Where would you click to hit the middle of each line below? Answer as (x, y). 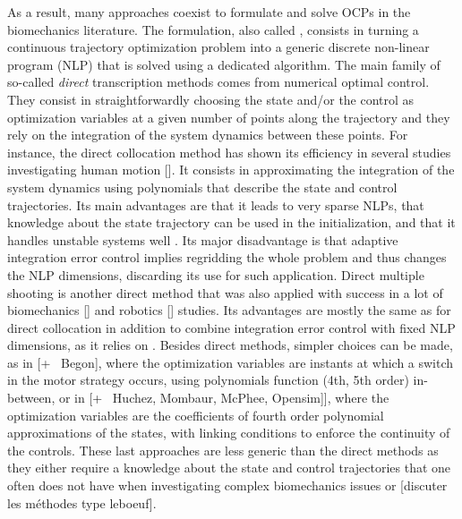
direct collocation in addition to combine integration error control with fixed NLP (231, 327)
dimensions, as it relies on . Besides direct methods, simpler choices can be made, (230, 345)
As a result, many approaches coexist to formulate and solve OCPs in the (209, 12)
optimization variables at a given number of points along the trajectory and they (229, 117)
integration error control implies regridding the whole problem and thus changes (227, 257)
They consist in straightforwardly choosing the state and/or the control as (211, 99)
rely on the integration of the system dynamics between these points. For (208, 135)
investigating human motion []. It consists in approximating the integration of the (231, 170)
